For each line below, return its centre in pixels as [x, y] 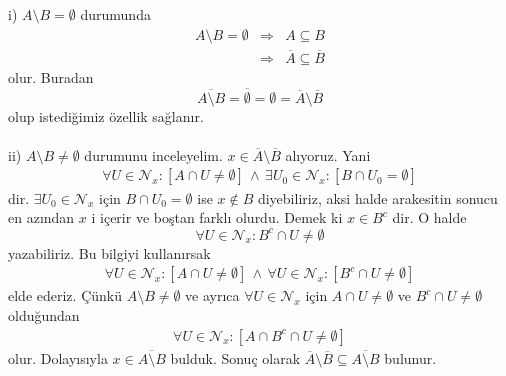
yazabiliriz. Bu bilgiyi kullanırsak [109, 252]
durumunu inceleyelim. [153, 154]
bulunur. [410, 357]
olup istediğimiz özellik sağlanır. [106, 115]
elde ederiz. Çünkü [65, 295]
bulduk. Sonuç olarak [235, 357]
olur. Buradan [51, 76]
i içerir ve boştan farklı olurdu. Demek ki [217, 217]
